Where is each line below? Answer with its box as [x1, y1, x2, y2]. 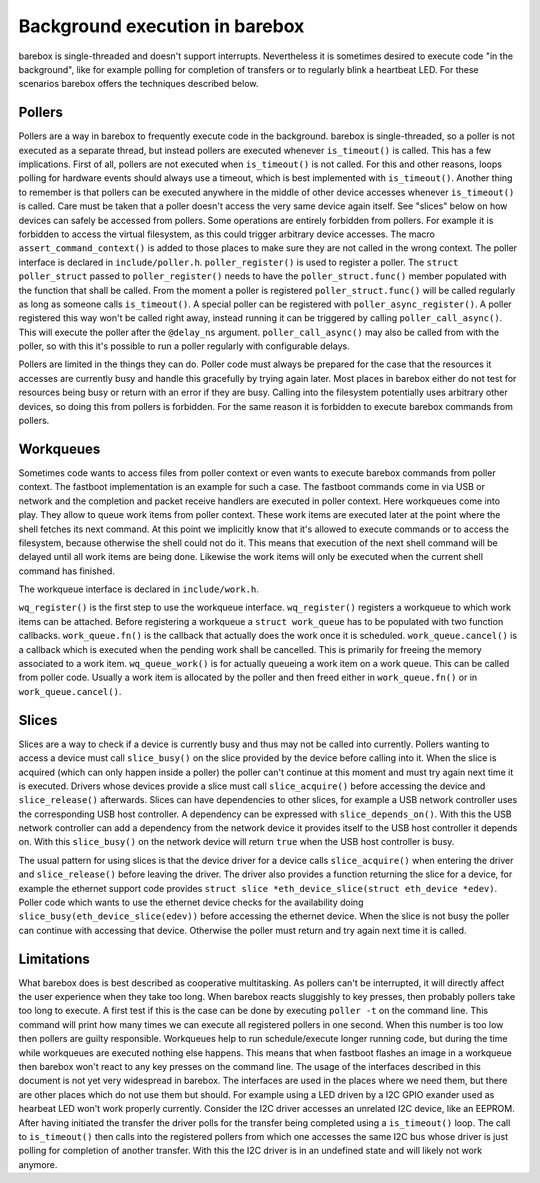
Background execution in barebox [18, 15, 305, 37]
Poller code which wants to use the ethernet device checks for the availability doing [18, 896, 364, 909]
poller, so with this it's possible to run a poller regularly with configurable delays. [18, 340, 350, 352]
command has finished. [18, 565, 115, 577]
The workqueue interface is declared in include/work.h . [18, 583, 260, 595]
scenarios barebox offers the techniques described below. [18, 78, 259, 90]
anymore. [18, 1158, 58, 1170]
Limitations [18, 950, 90, 967]
